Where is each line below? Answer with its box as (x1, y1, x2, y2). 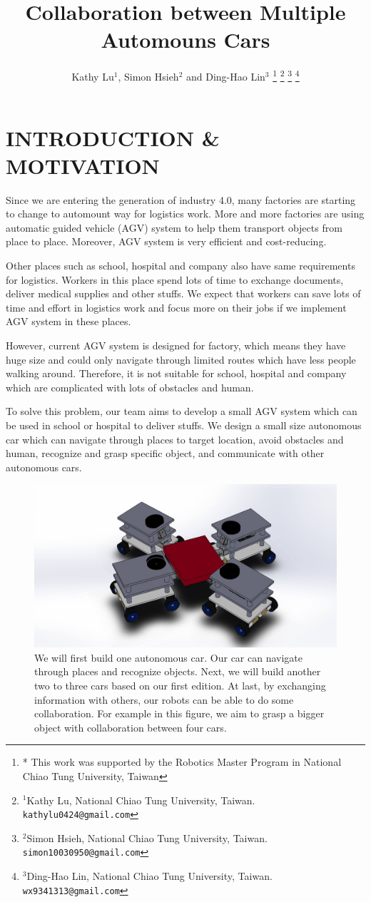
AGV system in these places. (6, 314, 131, 329)
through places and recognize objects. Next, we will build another (34, 664, 321, 679)
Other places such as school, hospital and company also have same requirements (6, 258, 355, 273)
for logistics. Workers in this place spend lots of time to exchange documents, (6, 272, 344, 287)
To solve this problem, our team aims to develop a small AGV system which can (6, 404, 357, 419)
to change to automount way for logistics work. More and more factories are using (6, 206, 365, 221)
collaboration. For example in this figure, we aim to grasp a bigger (34, 706, 325, 721)
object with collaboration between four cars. (34, 719, 227, 734)
